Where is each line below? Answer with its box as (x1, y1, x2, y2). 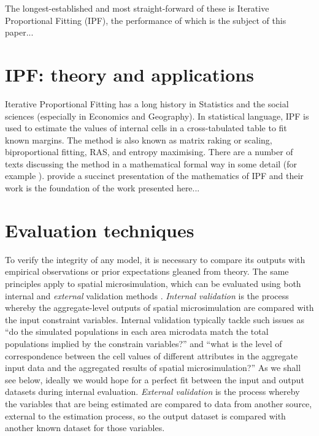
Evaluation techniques (5, 217, 194, 242)
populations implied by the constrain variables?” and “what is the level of (5, 337, 282, 350)
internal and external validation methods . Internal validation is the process (5, 289, 289, 302)
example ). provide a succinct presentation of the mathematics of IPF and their (5, 169, 304, 182)
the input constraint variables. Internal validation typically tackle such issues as (5, 313, 304, 326)
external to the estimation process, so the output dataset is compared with (5, 409, 286, 422)
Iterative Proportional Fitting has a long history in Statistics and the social (5, 97, 289, 110)
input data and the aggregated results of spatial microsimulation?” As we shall (5, 361, 301, 374)
